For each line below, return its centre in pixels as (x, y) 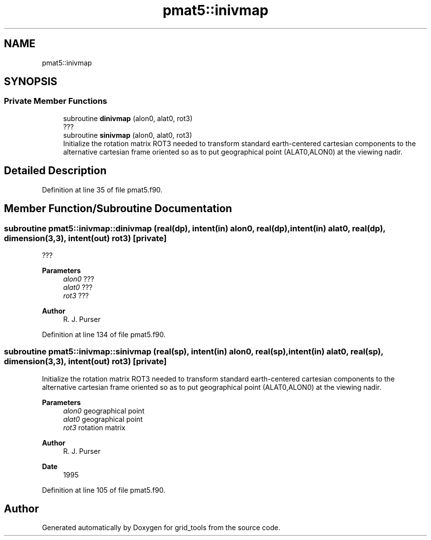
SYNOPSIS (31, 82)
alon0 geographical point (104, 411)
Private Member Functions (56, 101)
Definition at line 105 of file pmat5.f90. (104, 490)
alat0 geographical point (103, 419)
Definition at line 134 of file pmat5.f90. (104, 334)
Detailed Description (55, 171)
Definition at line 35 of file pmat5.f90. (102, 190)
